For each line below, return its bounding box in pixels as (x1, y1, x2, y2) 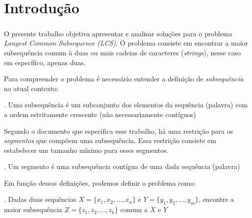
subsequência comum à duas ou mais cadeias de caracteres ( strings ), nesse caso (4, 47, 241, 57)
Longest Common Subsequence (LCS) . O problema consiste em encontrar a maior (4, 38, 249, 48)
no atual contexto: (4, 83, 59, 93)
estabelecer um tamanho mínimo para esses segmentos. (4, 145, 169, 155)
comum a (120, 204, 148, 215)
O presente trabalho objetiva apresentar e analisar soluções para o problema (4, 28, 232, 38)
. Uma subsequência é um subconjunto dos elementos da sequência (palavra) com (4, 99, 248, 110)
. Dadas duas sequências (4, 194, 76, 204)
